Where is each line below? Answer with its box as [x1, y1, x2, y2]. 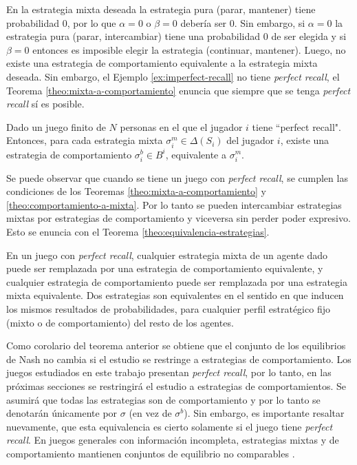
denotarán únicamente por [6, 406, 118, 420]
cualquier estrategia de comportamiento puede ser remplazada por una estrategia [6, 274, 347, 289]
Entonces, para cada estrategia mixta [6, 133, 163, 147]
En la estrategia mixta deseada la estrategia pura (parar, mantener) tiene [6, 2, 316, 16]
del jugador [226, 133, 274, 147]
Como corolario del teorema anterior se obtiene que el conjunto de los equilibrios [6, 338, 346, 353]
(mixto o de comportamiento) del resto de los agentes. [6, 315, 234, 329]
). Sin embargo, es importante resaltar [184, 406, 345, 420]
